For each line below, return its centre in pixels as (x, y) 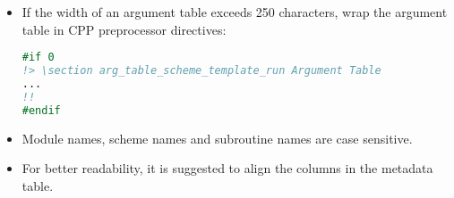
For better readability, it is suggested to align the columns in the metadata (227, 168)
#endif (41, 110)
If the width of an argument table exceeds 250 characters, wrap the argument (235, 12)
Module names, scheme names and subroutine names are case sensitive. (217, 138)
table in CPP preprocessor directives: (124, 29)
